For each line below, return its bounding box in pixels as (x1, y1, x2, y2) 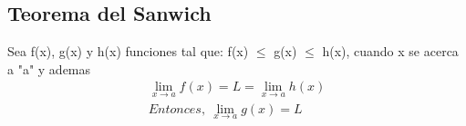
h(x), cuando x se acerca (322, 42, 459, 61)
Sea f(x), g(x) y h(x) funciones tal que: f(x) (7, 42, 249, 61)
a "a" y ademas (7, 59, 91, 78)
